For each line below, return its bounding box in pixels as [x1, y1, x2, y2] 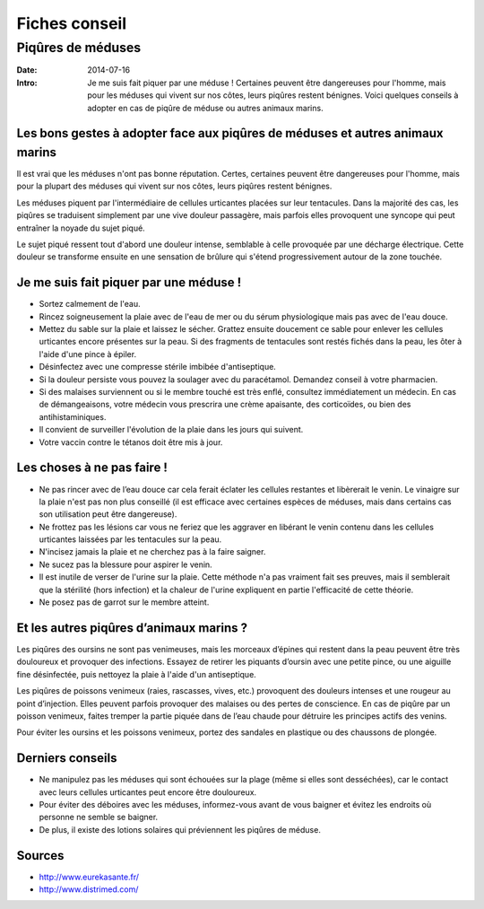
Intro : [16, 77, 38, 88]
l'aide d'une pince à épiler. [39, 348, 137, 359]
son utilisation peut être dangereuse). [39, 509, 177, 520]
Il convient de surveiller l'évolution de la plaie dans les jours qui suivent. [39, 424, 304, 435]
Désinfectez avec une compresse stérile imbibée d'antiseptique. [39, 362, 277, 372]
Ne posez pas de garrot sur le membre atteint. [39, 597, 210, 607]
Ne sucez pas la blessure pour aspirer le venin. [39, 559, 212, 570]
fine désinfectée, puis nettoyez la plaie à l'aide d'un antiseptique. [16, 669, 257, 679]
